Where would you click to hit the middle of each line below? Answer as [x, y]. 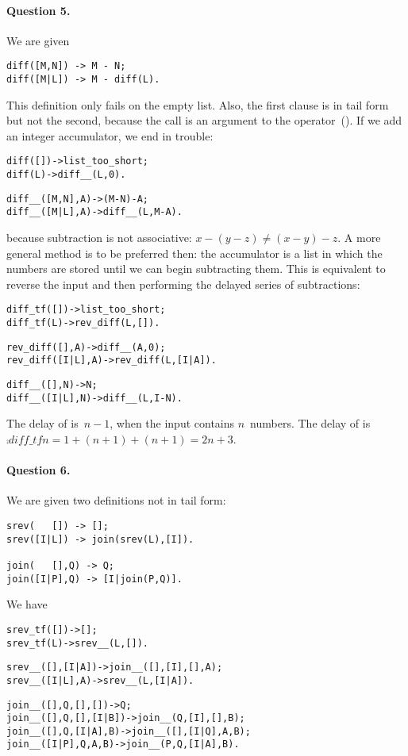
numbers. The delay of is [310, 423]
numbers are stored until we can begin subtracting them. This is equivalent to [196, 269]
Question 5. [38, 10]
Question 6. [38, 470]
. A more [359, 238]
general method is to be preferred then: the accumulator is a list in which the [194, 253]
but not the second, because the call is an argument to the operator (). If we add [204, 120]
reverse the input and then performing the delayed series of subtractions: [183, 284]
